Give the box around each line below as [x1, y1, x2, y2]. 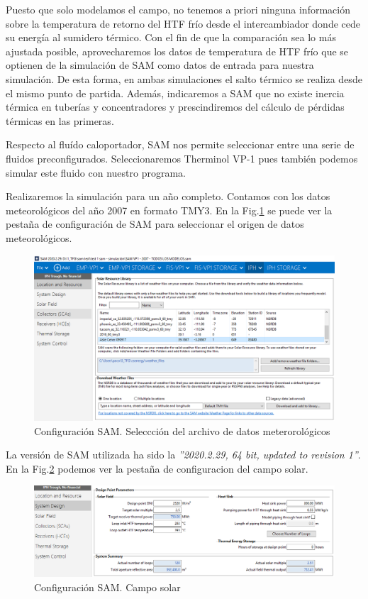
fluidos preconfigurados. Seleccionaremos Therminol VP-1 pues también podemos [6, 150, 358, 165]
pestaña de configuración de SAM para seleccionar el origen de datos [6, 216, 304, 231]
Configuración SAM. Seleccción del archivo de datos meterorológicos [34, 423, 330, 438]
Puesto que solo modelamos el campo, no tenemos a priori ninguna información [6, 2, 350, 16]
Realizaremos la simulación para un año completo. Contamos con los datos [6, 189, 330, 204]
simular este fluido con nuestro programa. [6, 165, 186, 180]
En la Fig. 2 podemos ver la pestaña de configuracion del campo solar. [6, 461, 308, 476]
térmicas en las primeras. [6, 113, 114, 128]
